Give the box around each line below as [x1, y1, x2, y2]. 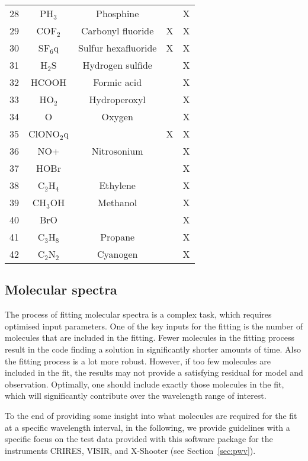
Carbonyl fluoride [81, 24, 154, 37]
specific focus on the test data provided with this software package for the [5, 433, 273, 445]
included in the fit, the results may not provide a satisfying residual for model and [5, 366, 303, 379]
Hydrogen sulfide [82, 58, 152, 72]
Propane [100, 230, 135, 244]
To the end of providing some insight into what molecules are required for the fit [5, 409, 297, 421]
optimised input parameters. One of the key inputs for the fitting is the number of [5, 319, 303, 332]
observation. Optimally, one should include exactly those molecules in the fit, [5, 377, 284, 390]
